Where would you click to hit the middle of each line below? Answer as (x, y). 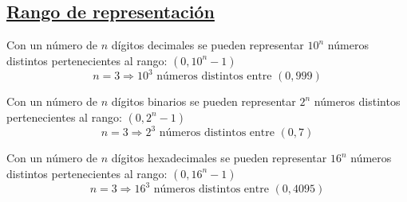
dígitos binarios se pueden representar (203, 101)
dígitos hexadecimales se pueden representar (219, 158)
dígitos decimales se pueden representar (207, 45)
